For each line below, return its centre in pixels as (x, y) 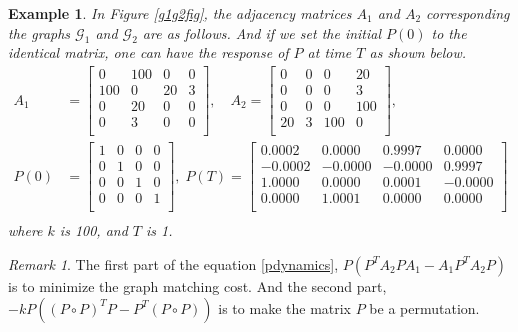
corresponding (468, 13)
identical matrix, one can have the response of (148, 52)
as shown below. (418, 52)
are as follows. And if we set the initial (262, 32)
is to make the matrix (285, 307)
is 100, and (93, 230)
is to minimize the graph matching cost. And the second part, (197, 285)
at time (329, 52)
